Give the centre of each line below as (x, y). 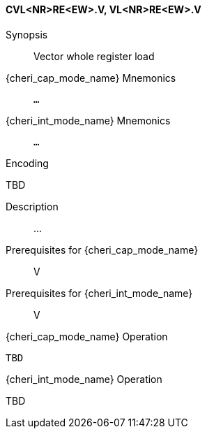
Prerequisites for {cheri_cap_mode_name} (102, 249)
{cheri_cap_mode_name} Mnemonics (91, 78)
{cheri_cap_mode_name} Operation (87, 336)
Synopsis (27, 34)
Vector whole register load (94, 56)
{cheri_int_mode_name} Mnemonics (88, 120)
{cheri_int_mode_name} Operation (84, 379)
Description (32, 206)
